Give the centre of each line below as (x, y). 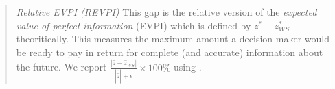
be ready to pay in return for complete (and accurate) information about (170, 52)
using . (188, 67)
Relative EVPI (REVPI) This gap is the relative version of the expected (166, 12)
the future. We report (61, 67)
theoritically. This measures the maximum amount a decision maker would (173, 39)
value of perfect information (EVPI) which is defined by (134, 25)
